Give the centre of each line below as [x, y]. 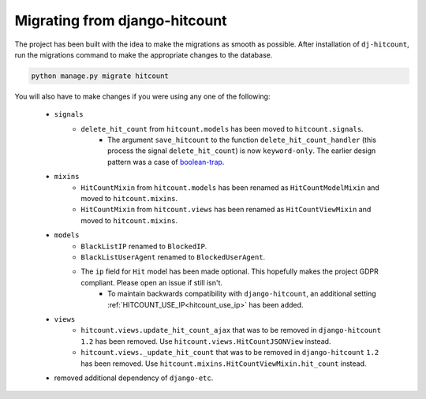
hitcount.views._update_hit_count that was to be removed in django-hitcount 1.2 [230, 352]
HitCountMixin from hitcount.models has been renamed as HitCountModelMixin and [230, 187]
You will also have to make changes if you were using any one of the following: [142, 96]
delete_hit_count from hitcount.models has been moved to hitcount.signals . [222, 129]
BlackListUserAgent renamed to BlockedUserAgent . [173, 257]
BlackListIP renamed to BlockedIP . [144, 246]
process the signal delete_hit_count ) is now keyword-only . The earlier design [242, 151]
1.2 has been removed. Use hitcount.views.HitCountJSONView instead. [206, 341]
